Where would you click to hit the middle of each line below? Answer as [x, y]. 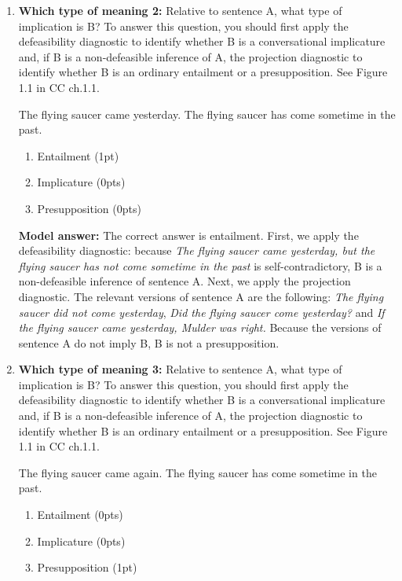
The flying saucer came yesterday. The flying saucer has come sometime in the [207, 114]
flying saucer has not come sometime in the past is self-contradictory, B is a [200, 265]
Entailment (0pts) [80, 515]
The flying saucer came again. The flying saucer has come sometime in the [197, 472]
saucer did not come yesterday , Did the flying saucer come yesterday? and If [201, 312]
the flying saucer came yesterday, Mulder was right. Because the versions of [200, 327]
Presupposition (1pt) [87, 567]
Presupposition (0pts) [89, 208]
